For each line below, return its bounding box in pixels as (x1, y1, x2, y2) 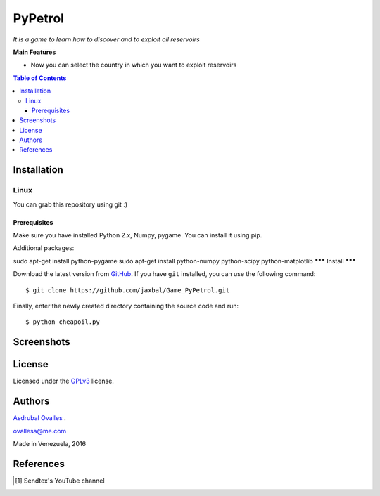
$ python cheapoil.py (25, 318, 100, 326)
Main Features (13, 48, 56, 56)
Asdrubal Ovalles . (13, 414, 66, 422)
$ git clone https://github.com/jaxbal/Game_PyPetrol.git (25, 286, 230, 294)
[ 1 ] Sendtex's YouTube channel (15, 476, 105, 485)
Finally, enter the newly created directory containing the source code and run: (13, 301, 239, 310)
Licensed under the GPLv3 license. (13, 377, 114, 386)
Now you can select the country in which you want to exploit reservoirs (30, 60, 237, 70)
